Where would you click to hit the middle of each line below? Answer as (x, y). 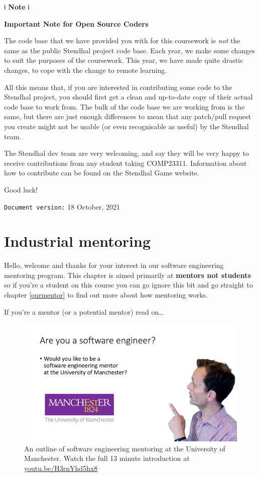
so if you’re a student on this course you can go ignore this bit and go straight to (128, 285)
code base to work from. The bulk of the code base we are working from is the (124, 106)
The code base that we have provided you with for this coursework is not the (122, 40)
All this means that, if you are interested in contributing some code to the (118, 87)
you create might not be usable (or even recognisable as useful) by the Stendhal (126, 126)
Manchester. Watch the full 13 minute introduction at (107, 458)
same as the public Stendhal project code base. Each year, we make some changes (129, 50)
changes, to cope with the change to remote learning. (86, 70)
